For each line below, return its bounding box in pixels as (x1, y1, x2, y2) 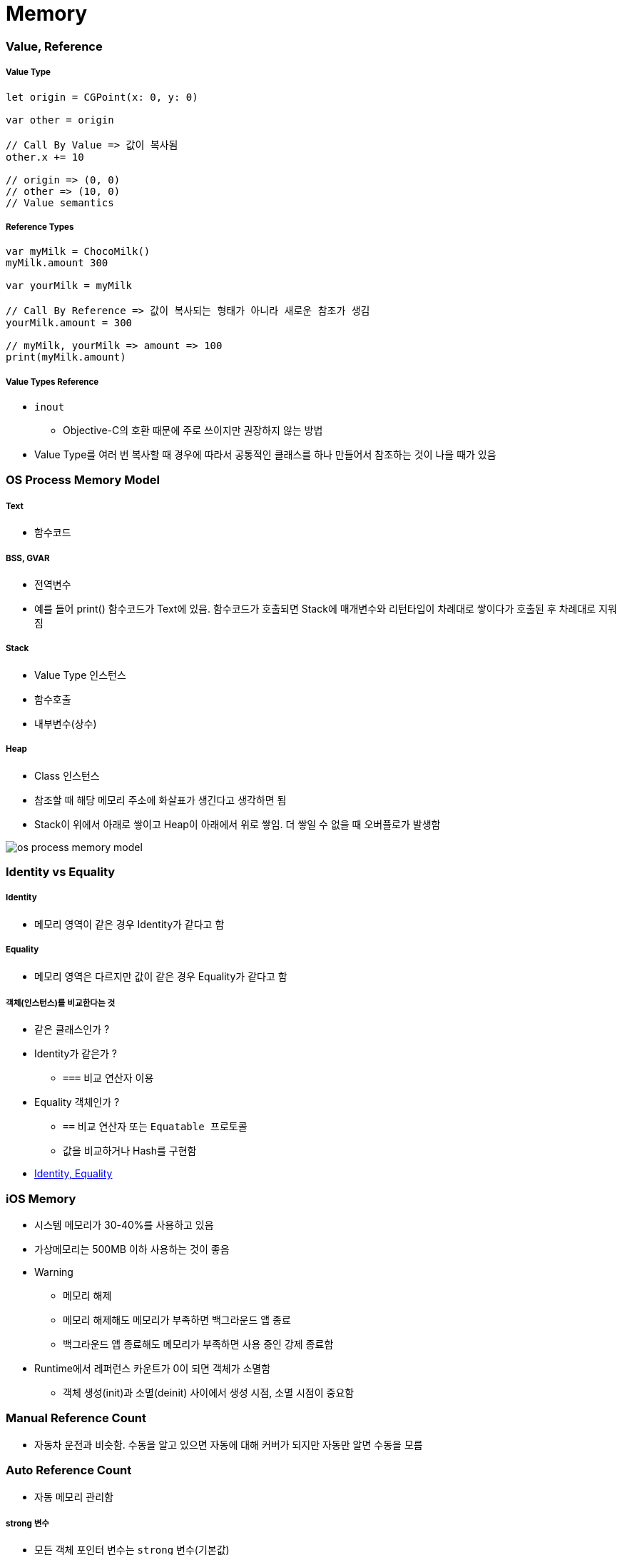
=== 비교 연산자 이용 (63, 1072, 154, 1085)
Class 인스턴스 (34, 769, 100, 782)
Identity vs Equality (6, 864, 116, 879)
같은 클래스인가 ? (34, 1023, 110, 1036)
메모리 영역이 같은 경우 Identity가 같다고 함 (34, 917, 225, 930)
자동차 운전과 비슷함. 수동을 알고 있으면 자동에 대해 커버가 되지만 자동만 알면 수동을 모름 (34, 1438, 423, 1451)
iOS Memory (6, 1191, 76, 1206)
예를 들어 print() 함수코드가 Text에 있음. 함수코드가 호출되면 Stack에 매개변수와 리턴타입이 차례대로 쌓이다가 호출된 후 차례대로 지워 (34, 603, 617, 615)
